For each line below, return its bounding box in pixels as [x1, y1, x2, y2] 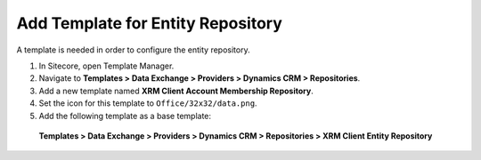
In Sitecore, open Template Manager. [38, 60, 175, 71]
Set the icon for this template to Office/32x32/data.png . [38, 98, 257, 108]
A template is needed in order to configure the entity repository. [16, 44, 250, 55]
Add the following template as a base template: [38, 110, 212, 121]
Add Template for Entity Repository [16, 13, 282, 33]
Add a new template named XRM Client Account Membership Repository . [38, 85, 314, 96]
